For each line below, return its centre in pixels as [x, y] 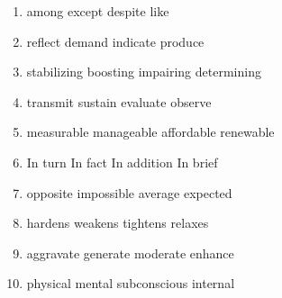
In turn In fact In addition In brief [122, 162]
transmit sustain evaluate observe [119, 101]
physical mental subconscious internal [131, 283]
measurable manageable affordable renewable [150, 132]
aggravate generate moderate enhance [130, 253]
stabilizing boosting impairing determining [144, 72]
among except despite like [98, 11]
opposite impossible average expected [129, 192]
